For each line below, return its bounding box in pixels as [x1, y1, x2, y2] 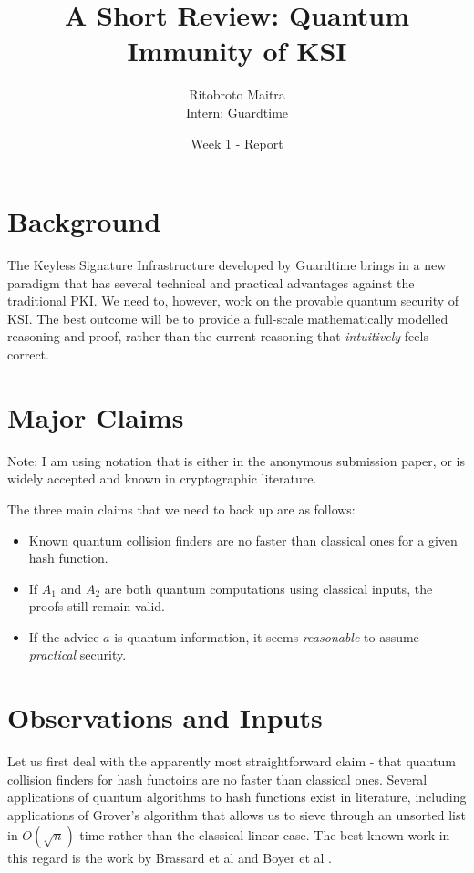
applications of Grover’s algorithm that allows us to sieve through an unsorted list [7, 805, 466, 824]
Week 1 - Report [191, 133, 283, 152]
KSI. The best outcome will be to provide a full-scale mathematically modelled [7, 308, 448, 327]
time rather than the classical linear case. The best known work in [79, 825, 450, 844]
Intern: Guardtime [185, 102, 289, 121]
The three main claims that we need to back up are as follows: [7, 499, 355, 518]
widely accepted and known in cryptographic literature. [7, 469, 317, 488]
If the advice [28, 627, 99, 646]
